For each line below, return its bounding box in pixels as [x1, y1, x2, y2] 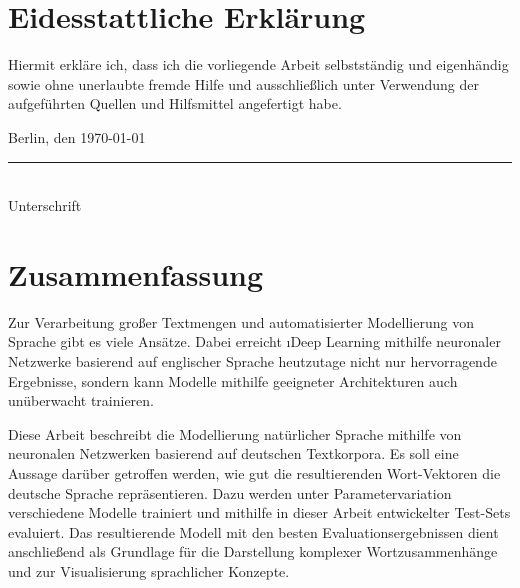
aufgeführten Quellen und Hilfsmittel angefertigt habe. [8, 93, 342, 114]
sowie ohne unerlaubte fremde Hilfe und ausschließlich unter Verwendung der [8, 73, 480, 94]
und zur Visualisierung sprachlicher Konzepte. [8, 560, 290, 581]
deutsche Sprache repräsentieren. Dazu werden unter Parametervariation [8, 482, 452, 503]
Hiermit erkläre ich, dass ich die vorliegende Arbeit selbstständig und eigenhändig [8, 54, 509, 75]
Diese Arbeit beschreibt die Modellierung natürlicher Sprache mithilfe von [8, 423, 462, 444]
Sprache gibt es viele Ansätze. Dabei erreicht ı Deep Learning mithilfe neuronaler [8, 331, 501, 352]
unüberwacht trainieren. [8, 390, 154, 411]
